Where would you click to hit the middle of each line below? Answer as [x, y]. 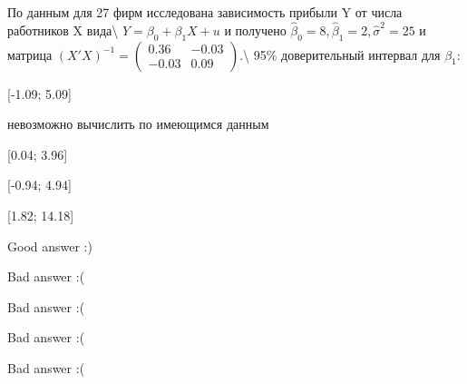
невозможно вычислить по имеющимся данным [138, 124]
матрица [30, 54]
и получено [255, 30]
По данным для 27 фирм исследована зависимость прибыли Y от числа [205, 12]
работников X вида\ [63, 30]
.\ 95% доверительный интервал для [340, 54]
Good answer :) [50, 246]
